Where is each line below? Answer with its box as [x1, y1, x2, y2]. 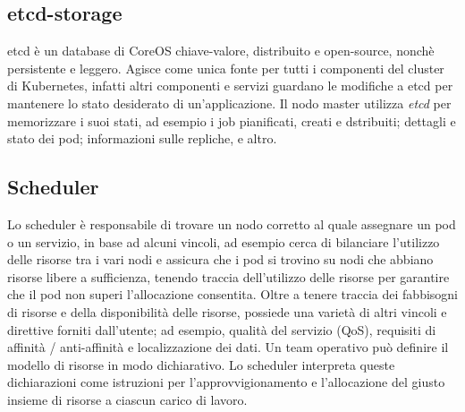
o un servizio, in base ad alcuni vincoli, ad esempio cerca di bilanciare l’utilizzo [7, 232, 440, 251]
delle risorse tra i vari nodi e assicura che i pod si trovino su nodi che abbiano [7, 250, 434, 269]
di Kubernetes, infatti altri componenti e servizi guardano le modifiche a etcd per [7, 76, 453, 95]
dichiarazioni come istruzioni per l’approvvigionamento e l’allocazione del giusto [7, 373, 445, 391]
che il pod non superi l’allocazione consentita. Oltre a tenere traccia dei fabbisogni [7, 285, 459, 304]
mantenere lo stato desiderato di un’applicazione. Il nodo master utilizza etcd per [7, 93, 452, 112]
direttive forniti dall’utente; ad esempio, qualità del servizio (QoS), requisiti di [7, 320, 436, 339]
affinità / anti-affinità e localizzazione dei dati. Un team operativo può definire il [7, 338, 449, 356]
